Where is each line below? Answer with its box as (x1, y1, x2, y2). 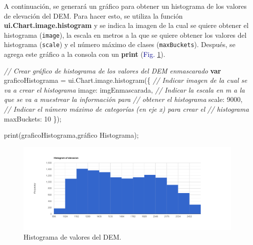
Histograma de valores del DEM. (23, 231, 121, 242)
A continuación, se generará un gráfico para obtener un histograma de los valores (4, 1, 247, 11)
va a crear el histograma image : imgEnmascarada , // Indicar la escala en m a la (4, 84, 245, 95)
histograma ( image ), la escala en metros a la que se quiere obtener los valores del (4, 29, 247, 40)
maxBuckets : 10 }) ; (4, 113, 62, 123)
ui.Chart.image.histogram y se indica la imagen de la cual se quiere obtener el (4, 20, 249, 30)
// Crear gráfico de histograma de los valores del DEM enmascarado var (4, 65, 221, 75)
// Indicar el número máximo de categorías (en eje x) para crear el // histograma (4, 104, 249, 114)
